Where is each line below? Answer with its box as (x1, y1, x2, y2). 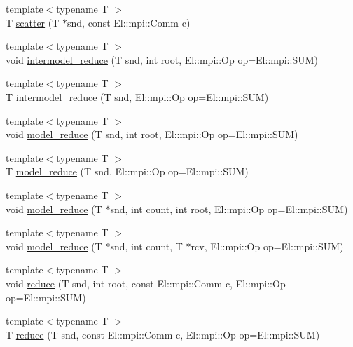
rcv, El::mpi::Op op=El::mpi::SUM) (191, 238, 344, 253)
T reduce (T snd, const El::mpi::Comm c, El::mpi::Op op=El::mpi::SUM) (6, 327, 320, 341)
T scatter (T (6, 15, 60, 29)
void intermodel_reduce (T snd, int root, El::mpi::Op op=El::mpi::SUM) (6, 52, 318, 67)
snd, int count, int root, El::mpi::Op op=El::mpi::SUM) (110, 201, 348, 216)
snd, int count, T (110, 238, 183, 253)
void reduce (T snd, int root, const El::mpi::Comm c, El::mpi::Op (6, 275, 286, 290)
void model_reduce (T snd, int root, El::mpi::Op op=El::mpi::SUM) (6, 127, 298, 142)
